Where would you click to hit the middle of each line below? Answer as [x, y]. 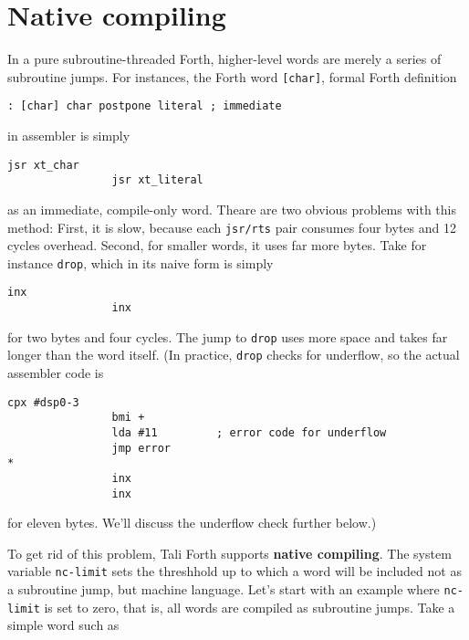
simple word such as [63, 625]
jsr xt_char [43, 165]
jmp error [141, 448]
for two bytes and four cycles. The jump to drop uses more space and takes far [228, 336]
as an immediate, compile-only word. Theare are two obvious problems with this [232, 209]
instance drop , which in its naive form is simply [141, 262]
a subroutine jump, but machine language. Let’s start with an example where [224, 589]
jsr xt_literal [157, 180]
